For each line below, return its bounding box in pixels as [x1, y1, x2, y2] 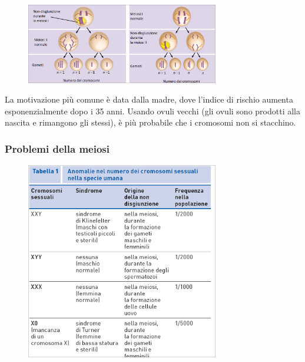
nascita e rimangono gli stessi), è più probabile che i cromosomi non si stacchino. [5, 116, 296, 129]
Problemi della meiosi [5, 141, 110, 156]
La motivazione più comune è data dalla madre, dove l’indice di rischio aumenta [5, 93, 293, 106]
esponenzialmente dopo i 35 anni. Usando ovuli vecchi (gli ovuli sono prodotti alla [5, 104, 300, 117]
